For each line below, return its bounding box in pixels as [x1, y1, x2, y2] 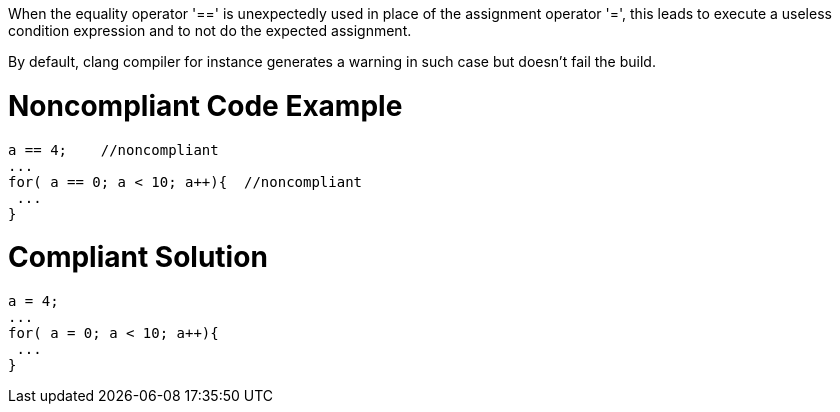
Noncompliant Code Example [8, 88, 403, 123]
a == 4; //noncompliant [8, 141, 219, 158]
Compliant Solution [8, 240, 268, 275]
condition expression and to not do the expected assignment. [8, 22, 412, 39]
